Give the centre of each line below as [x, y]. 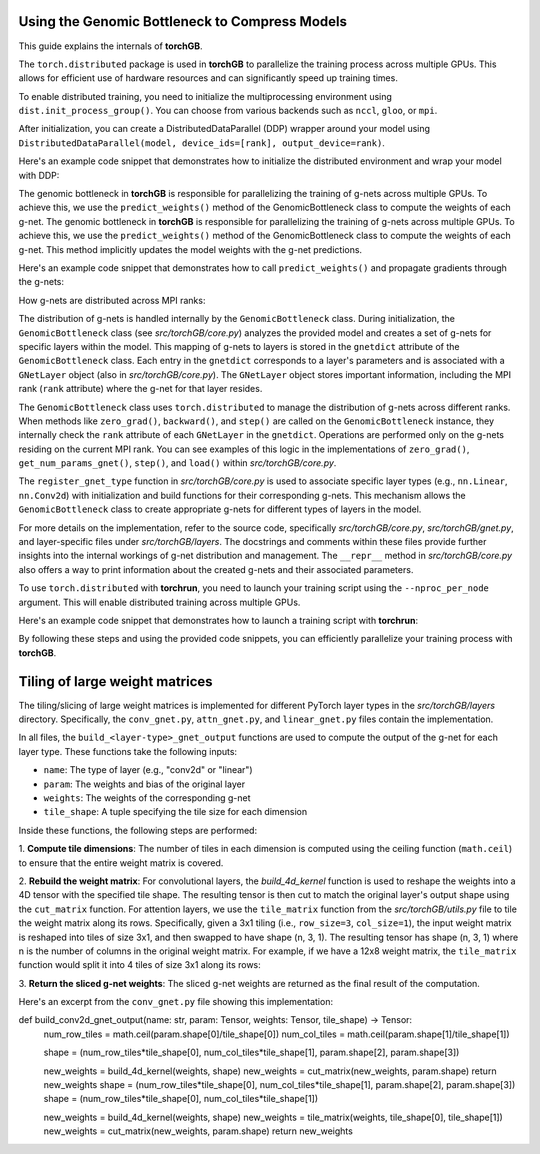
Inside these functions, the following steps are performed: [138, 830]
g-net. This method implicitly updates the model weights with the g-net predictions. [190, 249]
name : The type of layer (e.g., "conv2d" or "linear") [148, 770]
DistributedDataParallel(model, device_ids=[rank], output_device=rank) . [201, 142]
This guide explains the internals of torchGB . [111, 46]
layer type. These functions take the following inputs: [128, 751]
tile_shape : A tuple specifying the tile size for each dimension [175, 812]
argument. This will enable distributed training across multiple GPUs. [159, 602]
